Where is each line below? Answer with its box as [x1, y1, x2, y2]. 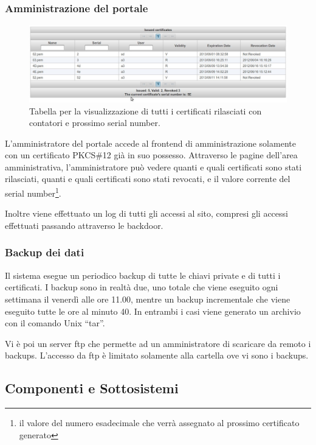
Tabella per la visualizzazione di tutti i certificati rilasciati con [29, 104, 262, 117]
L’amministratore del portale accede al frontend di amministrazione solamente [5, 136, 296, 149]
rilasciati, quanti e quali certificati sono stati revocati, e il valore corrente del [5, 172, 290, 185]
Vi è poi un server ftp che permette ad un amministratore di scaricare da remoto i [5, 337, 311, 349]
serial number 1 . [5, 185, 61, 199]
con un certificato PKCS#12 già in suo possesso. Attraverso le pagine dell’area [5, 149, 298, 161]
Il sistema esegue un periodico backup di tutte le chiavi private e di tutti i [5, 268, 281, 281]
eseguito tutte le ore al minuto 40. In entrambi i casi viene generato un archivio [5, 304, 301, 317]
